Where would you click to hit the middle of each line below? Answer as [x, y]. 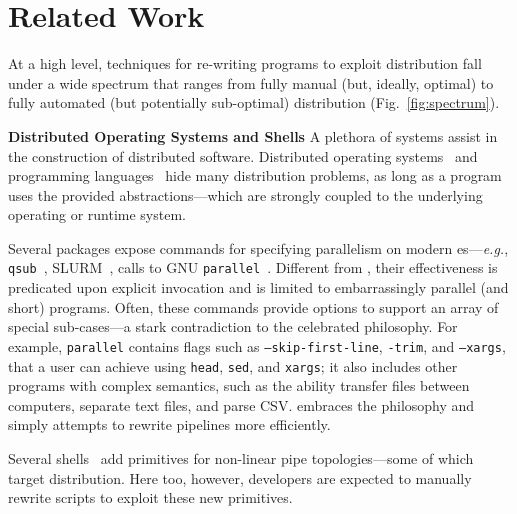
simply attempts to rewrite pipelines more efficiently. [169, 424]
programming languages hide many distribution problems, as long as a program [255, 175]
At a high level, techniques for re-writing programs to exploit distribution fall [245, 63]
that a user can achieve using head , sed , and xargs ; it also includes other [233, 365]
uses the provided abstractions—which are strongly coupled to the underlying [245, 194]
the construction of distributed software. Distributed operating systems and [243, 155]
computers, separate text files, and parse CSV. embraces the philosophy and [241, 404]
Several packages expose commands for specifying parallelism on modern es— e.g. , [258, 247]
